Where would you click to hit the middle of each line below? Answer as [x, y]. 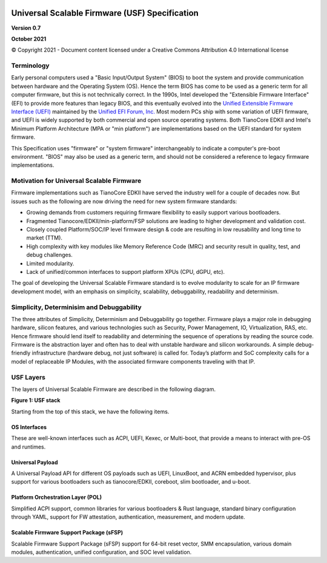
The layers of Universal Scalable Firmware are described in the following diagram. [114, 389]
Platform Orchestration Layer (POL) [57, 498]
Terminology [30, 65]
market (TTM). [45, 238]
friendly [21, 353]
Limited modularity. [50, 263]
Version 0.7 [26, 28]
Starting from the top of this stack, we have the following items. [90, 411]
